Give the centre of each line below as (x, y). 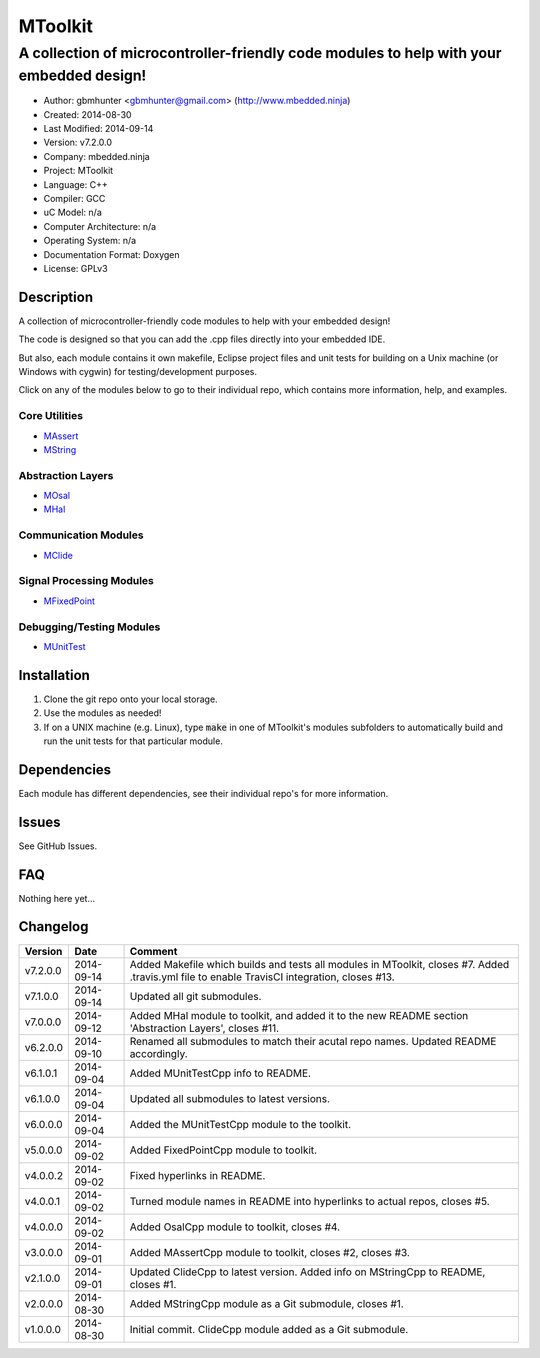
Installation (54, 675)
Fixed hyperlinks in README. (197, 1175)
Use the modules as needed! (102, 713)
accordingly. (159, 1053)
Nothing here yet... (57, 898)
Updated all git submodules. (195, 996)
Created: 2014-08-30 (87, 114)
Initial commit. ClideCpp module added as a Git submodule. (269, 1329)
